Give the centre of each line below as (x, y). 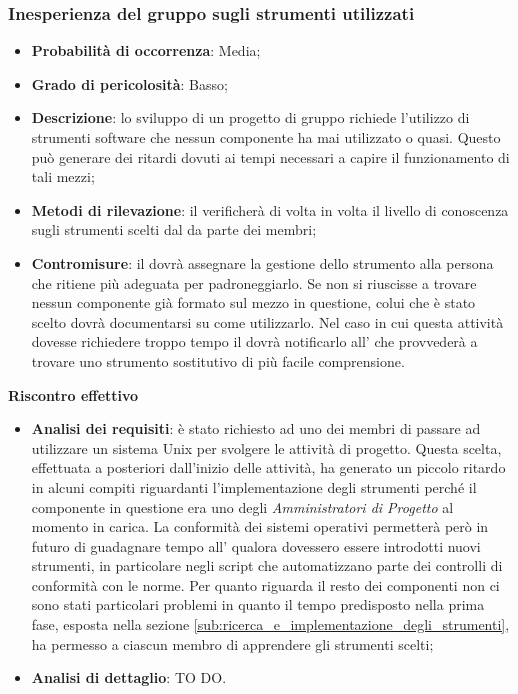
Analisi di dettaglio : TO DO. (129, 677)
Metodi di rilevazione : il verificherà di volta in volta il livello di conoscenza (270, 209)
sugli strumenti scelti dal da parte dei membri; (174, 229)
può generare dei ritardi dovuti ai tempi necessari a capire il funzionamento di (270, 156)
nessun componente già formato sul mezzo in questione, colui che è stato (253, 302)
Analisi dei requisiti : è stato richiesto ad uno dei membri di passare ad (256, 428)
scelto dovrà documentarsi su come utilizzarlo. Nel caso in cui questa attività (267, 321)
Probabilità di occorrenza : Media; (146, 50)
